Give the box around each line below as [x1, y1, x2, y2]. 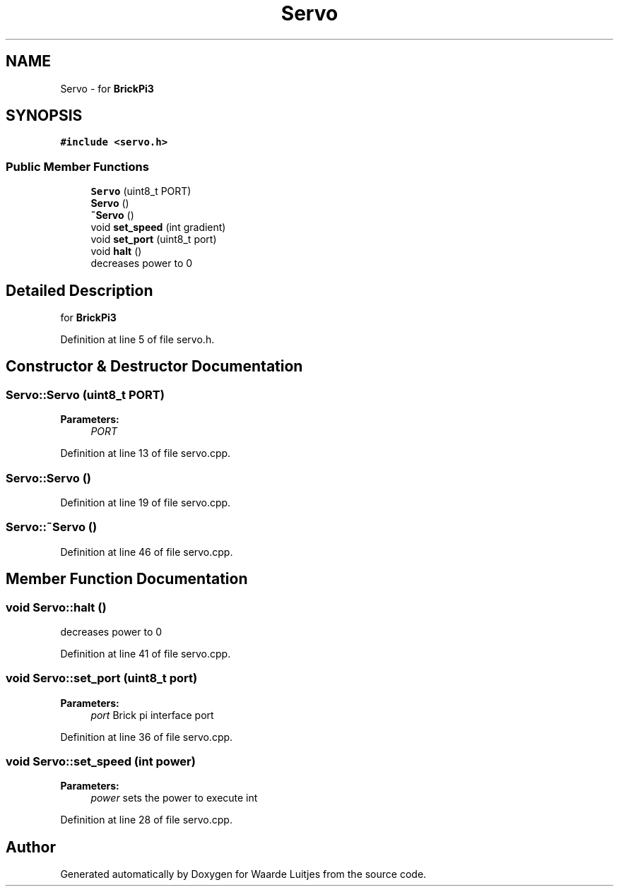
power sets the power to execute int [90, 792, 258, 804]
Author [6, 838, 56, 856]
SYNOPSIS [6, 107, 83, 125]
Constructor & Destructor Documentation [6, 357, 303, 376]
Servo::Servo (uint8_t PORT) [6, 387, 165, 402]
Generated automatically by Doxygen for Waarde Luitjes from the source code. [60, 868, 427, 881]
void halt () [90, 245, 142, 258]
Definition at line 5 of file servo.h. [60, 333, 215, 346]
